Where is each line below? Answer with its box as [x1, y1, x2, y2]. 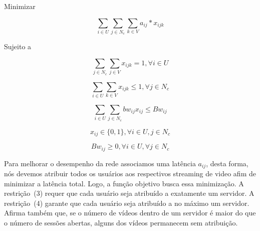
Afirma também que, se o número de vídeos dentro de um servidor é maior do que [4, 207, 256, 218]
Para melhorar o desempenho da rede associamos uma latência [4, 158, 196, 168]
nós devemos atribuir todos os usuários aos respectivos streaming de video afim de [4, 168, 256, 179]
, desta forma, [206, 158, 248, 168]
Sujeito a [4, 41, 32, 52]
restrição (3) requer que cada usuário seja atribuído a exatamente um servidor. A [4, 188, 254, 198]
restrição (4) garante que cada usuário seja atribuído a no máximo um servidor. [4, 197, 249, 208]
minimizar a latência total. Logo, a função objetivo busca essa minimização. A [4, 178, 244, 188]
